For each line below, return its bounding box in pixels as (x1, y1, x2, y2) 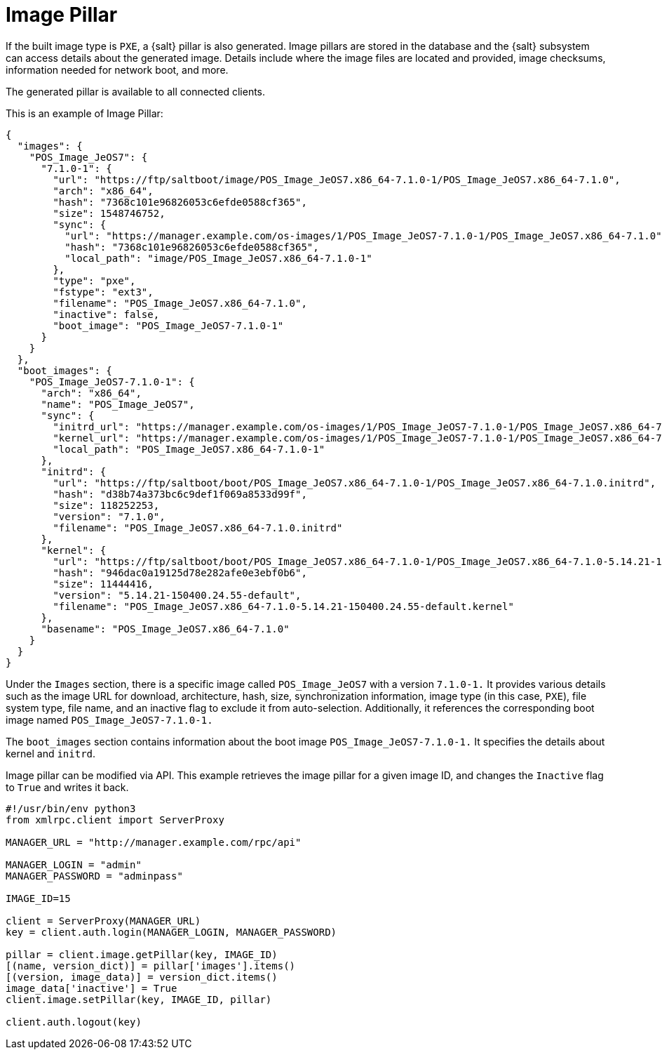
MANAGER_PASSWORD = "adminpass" (6, 870, 183, 882)
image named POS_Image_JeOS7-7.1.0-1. (6, 713, 213, 726)
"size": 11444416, (53, 578, 154, 590)
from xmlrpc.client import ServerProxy (6, 814, 224, 825)
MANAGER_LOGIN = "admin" (6, 858, 142, 870)
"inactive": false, (53, 308, 160, 320)
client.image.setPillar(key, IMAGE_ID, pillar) (6, 993, 272, 1005)
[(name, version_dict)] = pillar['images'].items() (6, 960, 296, 971)
